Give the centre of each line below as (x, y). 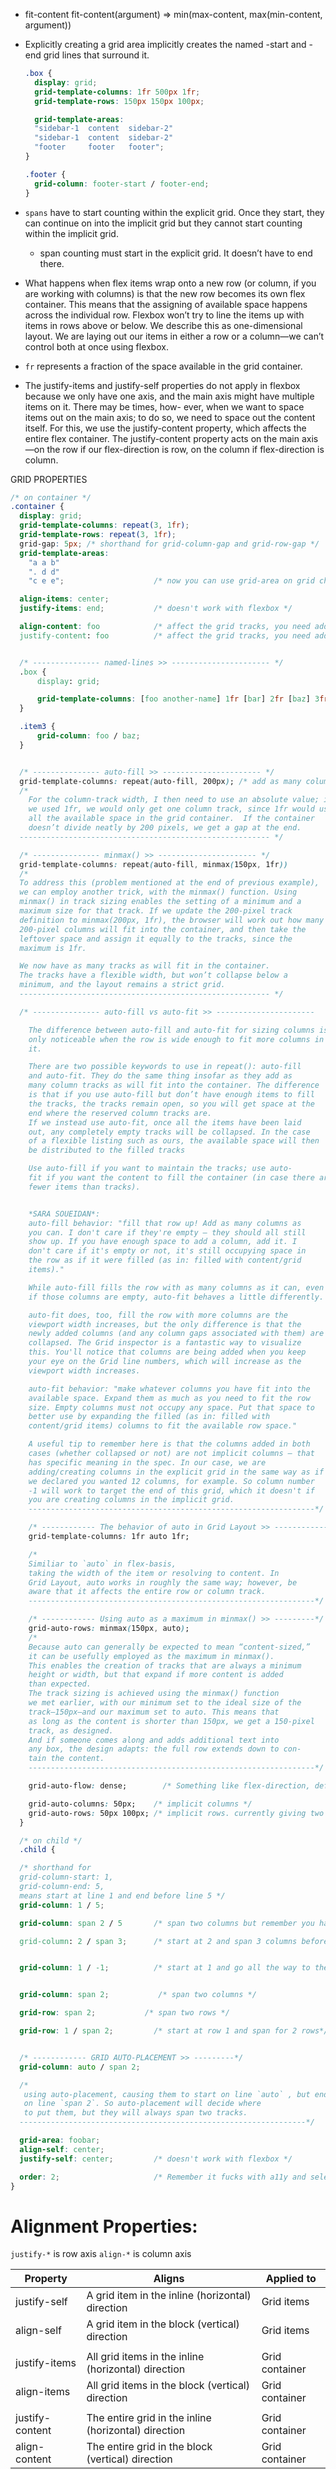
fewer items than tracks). (84, 1187)
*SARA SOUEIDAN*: (64, 1214)
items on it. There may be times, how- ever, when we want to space (164, 406)
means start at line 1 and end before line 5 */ (122, 1895)
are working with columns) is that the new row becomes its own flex (165, 293)
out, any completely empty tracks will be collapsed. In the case (169, 1132)
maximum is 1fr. (53, 948)
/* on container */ (51, 497)
